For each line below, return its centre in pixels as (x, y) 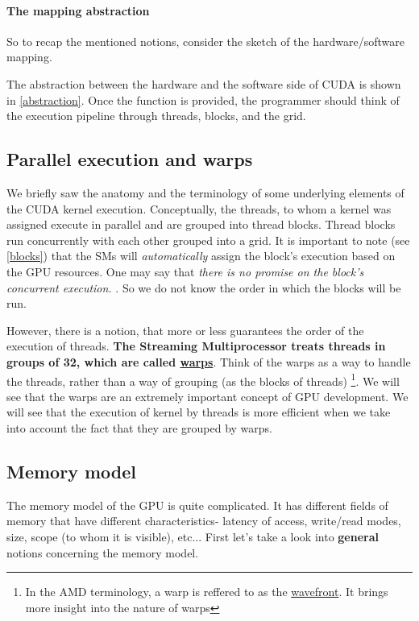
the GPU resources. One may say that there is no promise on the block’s (185, 271)
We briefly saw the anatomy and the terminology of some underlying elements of (205, 192)
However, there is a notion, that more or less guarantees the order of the (185, 330)
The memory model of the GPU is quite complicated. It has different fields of (197, 505)
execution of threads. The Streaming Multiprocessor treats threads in (196, 346)
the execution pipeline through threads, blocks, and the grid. (156, 116)
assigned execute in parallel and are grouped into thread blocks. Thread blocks (201, 224)
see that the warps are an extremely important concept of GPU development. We (207, 396)
